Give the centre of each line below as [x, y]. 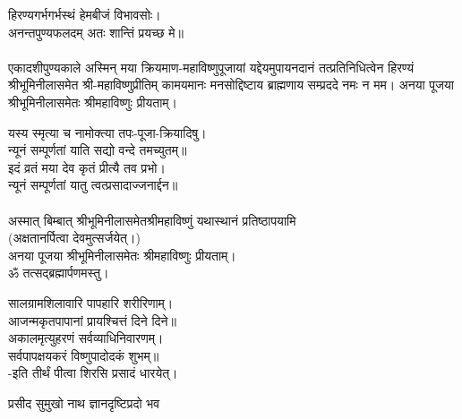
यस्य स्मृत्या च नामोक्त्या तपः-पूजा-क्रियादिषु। [107, 132]
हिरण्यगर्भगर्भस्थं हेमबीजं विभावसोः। [85, 14]
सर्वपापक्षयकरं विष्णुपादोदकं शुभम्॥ [84, 355]
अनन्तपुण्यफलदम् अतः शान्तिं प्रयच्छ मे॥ [96, 32]
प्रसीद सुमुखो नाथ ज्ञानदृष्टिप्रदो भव [84, 402]
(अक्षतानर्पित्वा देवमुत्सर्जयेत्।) [74, 238]
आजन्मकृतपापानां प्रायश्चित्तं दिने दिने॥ [92, 320]
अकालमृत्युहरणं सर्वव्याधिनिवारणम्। [86, 338]
